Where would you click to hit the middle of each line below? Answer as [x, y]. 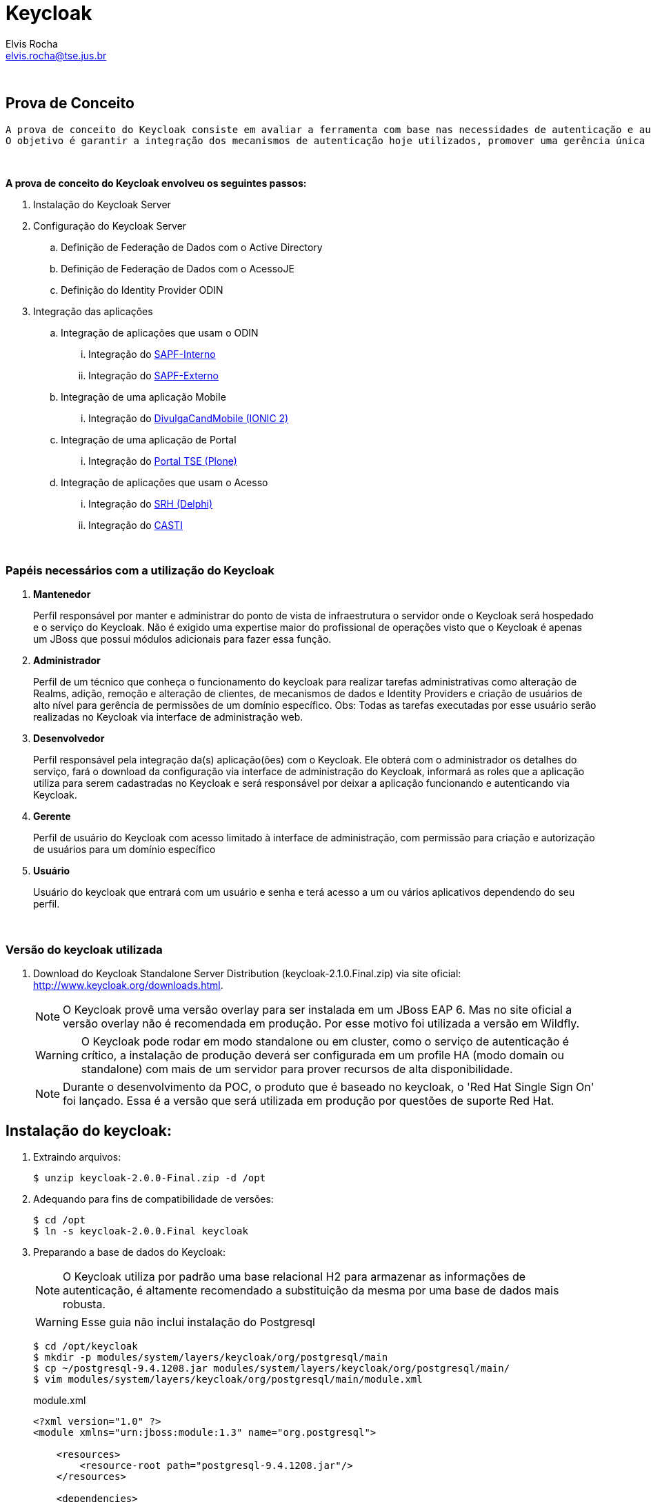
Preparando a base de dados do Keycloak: [130, 1252]
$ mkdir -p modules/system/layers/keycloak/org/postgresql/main [211, 1357]
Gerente [52, 817]
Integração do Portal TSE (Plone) [163, 461]
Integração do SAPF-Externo [153, 375]
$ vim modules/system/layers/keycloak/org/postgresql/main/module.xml [228, 1379]
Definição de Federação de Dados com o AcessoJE [178, 268]
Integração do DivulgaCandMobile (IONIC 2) [189, 418]
